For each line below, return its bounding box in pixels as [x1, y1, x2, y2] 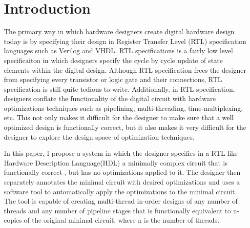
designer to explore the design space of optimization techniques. [4, 131, 195, 142]
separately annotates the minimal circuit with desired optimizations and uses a [4, 177, 240, 187]
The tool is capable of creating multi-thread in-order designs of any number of [4, 196, 238, 206]
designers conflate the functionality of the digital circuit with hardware [4, 93, 216, 104]
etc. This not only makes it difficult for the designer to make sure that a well [4, 112, 234, 123]
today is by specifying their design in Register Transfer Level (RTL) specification [4, 36, 247, 46]
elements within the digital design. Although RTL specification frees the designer [4, 64, 246, 75]
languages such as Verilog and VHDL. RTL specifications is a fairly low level [4, 45, 233, 56]
